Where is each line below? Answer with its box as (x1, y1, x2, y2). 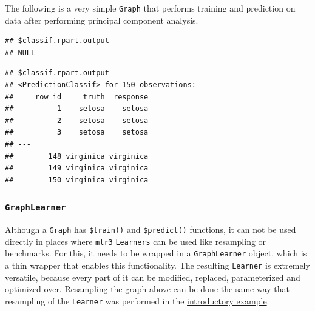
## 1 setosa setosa (5, 104, 149, 113)
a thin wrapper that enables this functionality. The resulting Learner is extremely (5, 259, 310, 272)
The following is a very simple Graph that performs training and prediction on (5, 2, 296, 14)
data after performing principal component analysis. (5, 13, 198, 26)
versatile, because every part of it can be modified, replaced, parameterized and (5, 270, 300, 283)
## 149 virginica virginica (5, 164, 149, 173)
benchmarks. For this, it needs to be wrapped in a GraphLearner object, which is (5, 247, 307, 259)
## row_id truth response (5, 92, 149, 101)
